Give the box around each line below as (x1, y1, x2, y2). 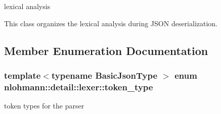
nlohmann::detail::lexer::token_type (4, 80, 153, 93)
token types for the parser (4, 100, 84, 111)
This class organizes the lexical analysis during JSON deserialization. (4, 18, 218, 28)
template (4, 69, 41, 81)
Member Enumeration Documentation (4, 42, 208, 58)
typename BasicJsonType (51, 69, 158, 81)
